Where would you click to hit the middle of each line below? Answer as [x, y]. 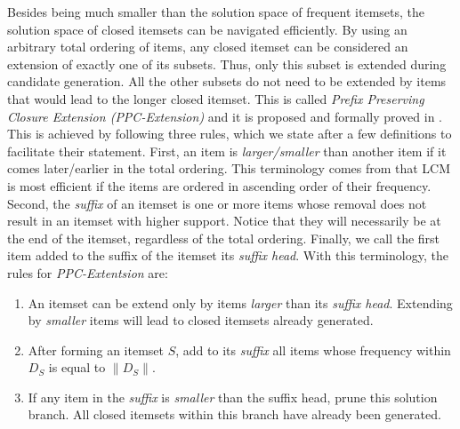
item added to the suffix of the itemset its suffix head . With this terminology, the [228, 255]
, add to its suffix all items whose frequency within [313, 350]
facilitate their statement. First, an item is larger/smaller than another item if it [227, 151]
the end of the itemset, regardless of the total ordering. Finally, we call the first [224, 238]
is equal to [77, 367]
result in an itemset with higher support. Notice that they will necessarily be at [224, 221]
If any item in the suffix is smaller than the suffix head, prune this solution [233, 397]
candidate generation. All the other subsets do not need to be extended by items [227, 81]
